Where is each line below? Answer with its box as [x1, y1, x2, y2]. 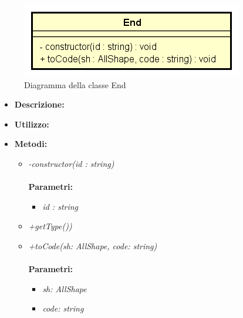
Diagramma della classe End [24, 78, 126, 91]
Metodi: [14, 138, 48, 150]
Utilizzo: [14, 118, 49, 130]
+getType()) [28, 220, 72, 232]
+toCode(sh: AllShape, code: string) [28, 239, 157, 252]
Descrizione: [14, 98, 65, 111]
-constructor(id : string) [28, 157, 114, 169]
